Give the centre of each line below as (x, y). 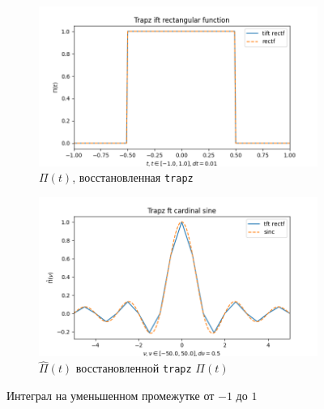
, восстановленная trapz (133, 177)
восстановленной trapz (134, 368)
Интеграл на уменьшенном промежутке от (111, 395)
